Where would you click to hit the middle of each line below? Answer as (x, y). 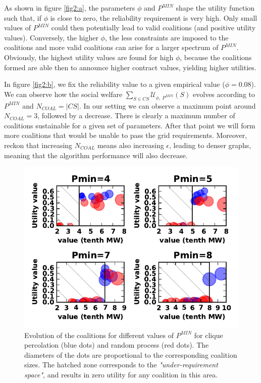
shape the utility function (215, 8)
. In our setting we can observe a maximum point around (168, 105)
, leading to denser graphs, (210, 145)
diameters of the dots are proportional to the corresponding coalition (131, 354)
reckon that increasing (38, 145)
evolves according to (224, 94)
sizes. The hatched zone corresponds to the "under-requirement (121, 365)
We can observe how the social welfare (63, 94)
